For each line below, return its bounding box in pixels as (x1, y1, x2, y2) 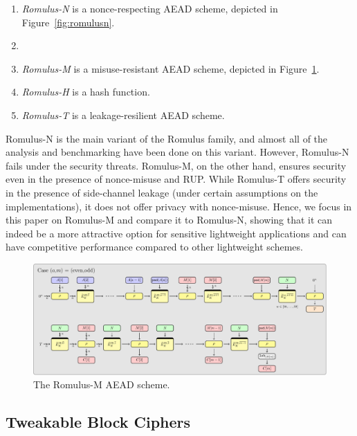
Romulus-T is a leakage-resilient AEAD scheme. (21, 107, 225, 122)
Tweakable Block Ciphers (6, 411, 191, 433)
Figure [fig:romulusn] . (21, 15, 115, 29)
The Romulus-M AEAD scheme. (33, 377, 170, 392)
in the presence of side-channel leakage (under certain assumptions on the (6, 185, 318, 199)
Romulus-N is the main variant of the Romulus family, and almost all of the (6, 131, 328, 145)
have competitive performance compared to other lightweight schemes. (6, 239, 303, 254)
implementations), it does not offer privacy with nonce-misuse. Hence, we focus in (6, 199, 352, 213)
